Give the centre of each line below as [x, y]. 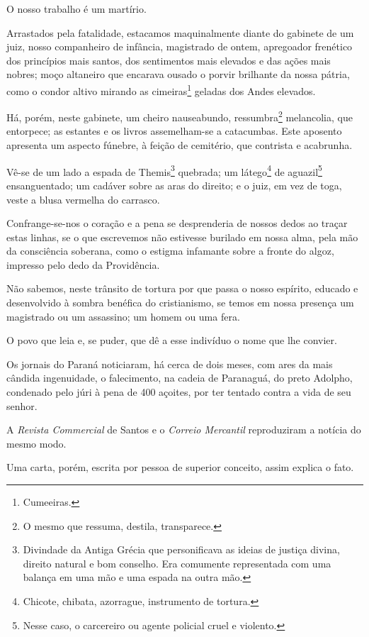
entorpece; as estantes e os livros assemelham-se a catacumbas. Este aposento [174, 131]
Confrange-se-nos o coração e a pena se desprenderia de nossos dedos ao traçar [177, 223]
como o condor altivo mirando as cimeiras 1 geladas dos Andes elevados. [161, 89]
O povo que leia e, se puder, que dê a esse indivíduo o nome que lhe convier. [172, 340]
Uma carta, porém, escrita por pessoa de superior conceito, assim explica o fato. [180, 467]
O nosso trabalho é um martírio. [76, 9]
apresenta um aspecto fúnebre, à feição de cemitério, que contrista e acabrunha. [180, 145]
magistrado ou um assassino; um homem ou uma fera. [123, 316]
